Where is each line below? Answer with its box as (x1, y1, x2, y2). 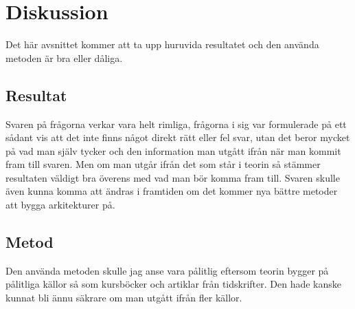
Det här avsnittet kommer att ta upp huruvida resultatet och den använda (5, 37, 319, 52)
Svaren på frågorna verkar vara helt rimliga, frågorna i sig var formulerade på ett (5, 116, 347, 131)
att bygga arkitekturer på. (5, 198, 115, 212)
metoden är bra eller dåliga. (5, 50, 123, 65)
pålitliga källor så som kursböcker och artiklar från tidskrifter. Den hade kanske (5, 277, 341, 291)
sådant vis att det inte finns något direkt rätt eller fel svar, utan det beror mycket (5, 130, 350, 145)
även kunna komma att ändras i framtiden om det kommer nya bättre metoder (5, 184, 338, 198)
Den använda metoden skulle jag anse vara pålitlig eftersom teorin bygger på (5, 263, 329, 277)
